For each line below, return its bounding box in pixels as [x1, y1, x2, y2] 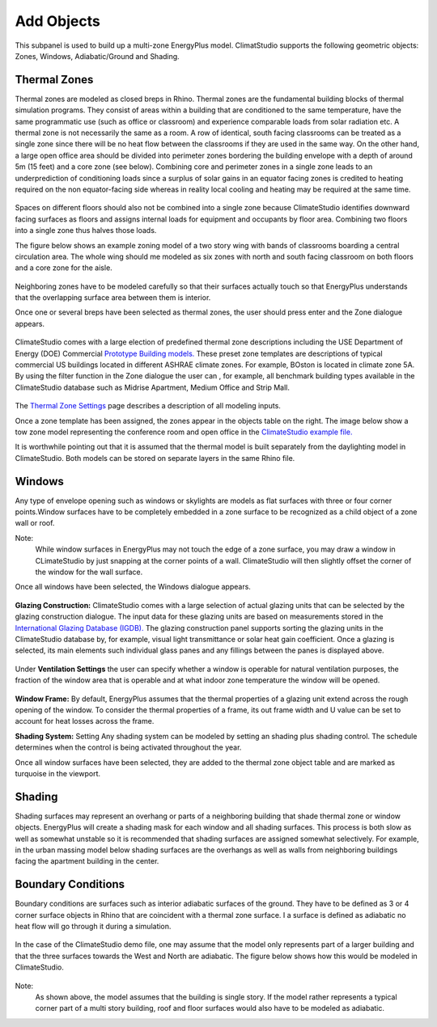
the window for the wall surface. [35, 567, 143, 577]
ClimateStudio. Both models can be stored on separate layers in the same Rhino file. [15, 453, 295, 463]
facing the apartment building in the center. [15, 856, 159, 866]
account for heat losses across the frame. [15, 716, 155, 726]
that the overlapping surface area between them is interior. [15, 293, 211, 302]
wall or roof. [15, 518, 55, 528]
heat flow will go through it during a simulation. [15, 922, 172, 932]
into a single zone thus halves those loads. [15, 226, 157, 235]
